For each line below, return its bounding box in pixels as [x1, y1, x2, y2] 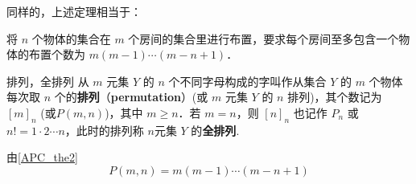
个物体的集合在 [31, 30, 111, 47]
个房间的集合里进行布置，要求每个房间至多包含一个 [128, 30, 399, 47]
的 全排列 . [191, 121, 240, 138]
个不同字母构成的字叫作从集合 [168, 72, 327, 89]
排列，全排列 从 [6, 72, 89, 89]
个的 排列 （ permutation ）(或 [54, 88, 208, 105]
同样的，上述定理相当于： [6, 3, 142, 19]
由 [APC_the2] [6, 149, 78, 166]
